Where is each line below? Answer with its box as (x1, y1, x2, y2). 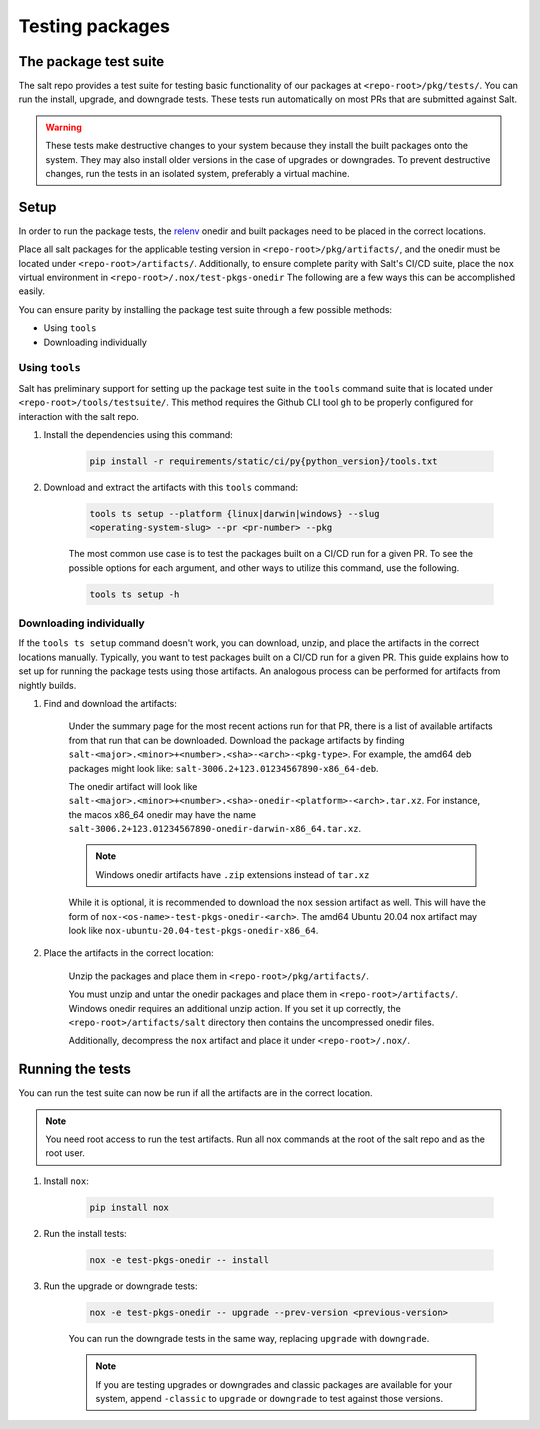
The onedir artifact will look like (68, 780, 198, 792)
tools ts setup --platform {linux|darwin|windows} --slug (89, 508, 380, 519)
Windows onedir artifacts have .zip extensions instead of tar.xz (95, 868, 370, 880)
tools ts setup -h (89, 588, 180, 600)
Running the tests (18, 1061, 132, 1078)
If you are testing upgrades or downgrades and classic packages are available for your (95, 1378, 453, 1390)
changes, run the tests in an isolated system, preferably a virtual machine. (45, 168, 350, 180)
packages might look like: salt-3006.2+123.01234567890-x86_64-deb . (68, 762, 379, 774)
